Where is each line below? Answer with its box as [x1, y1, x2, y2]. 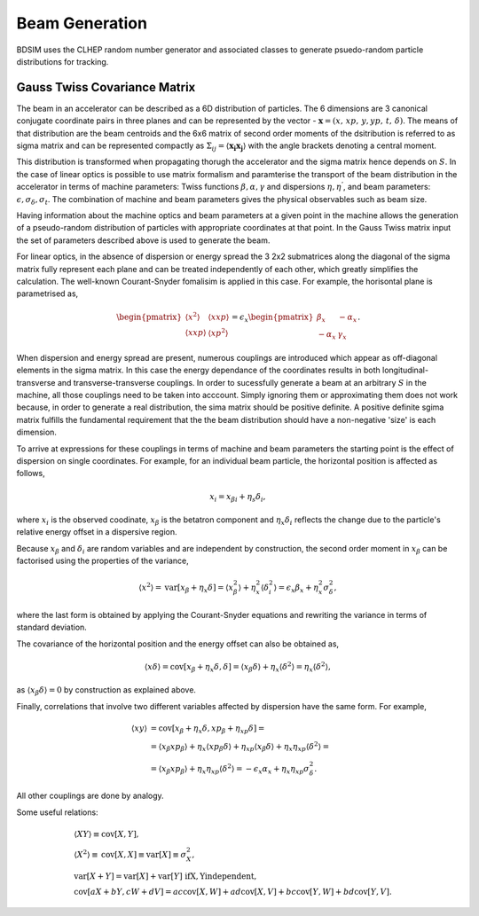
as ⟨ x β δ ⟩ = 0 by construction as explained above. [16, 685, 197, 698]
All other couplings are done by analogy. [16, 790, 164, 802]
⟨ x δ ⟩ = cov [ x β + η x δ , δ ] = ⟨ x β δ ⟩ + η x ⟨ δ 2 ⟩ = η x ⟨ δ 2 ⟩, [144, 661, 332, 674]
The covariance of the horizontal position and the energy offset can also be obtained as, [16, 638, 340, 649]
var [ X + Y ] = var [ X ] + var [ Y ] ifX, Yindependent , [74, 871, 257, 881]
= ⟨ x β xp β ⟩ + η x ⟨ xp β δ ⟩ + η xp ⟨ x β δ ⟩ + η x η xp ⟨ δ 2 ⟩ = [150, 740, 330, 754]
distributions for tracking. [16, 56, 109, 67]
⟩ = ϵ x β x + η [273, 583, 319, 594]
